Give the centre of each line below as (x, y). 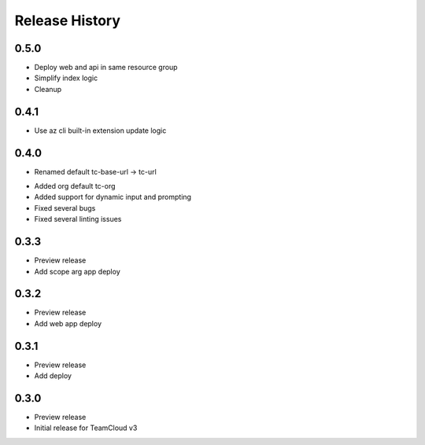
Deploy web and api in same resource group (106, 68)
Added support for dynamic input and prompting (113, 197)
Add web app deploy (68, 323)
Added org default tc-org (75, 186)
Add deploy (53, 376)
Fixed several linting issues (78, 219)
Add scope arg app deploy (78, 271)
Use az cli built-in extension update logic (100, 131)
